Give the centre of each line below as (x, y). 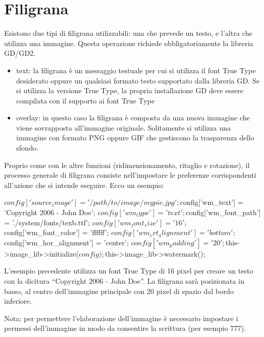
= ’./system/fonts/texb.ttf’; (47, 222)
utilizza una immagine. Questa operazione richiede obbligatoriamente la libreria (129, 43)
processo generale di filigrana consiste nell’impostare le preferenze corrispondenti (130, 175)
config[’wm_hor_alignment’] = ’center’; (67, 242)
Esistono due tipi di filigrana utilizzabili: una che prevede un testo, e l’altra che (128, 33)
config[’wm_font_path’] (223, 212)
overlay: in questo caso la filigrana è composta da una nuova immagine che (133, 118)
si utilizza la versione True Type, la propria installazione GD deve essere (130, 90)
